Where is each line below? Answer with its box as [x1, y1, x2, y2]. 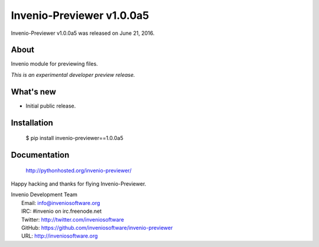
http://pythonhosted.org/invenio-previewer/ [25, 167, 132, 174]
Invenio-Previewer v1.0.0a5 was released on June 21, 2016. [11, 30, 155, 37]
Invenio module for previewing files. [11, 60, 98, 67]
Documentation [11, 149, 70, 160]
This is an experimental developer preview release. [11, 71, 135, 78]
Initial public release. [25, 102, 76, 109]
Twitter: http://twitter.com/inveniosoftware [21, 216, 124, 223]
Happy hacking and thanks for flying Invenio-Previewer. [11, 180, 147, 187]
